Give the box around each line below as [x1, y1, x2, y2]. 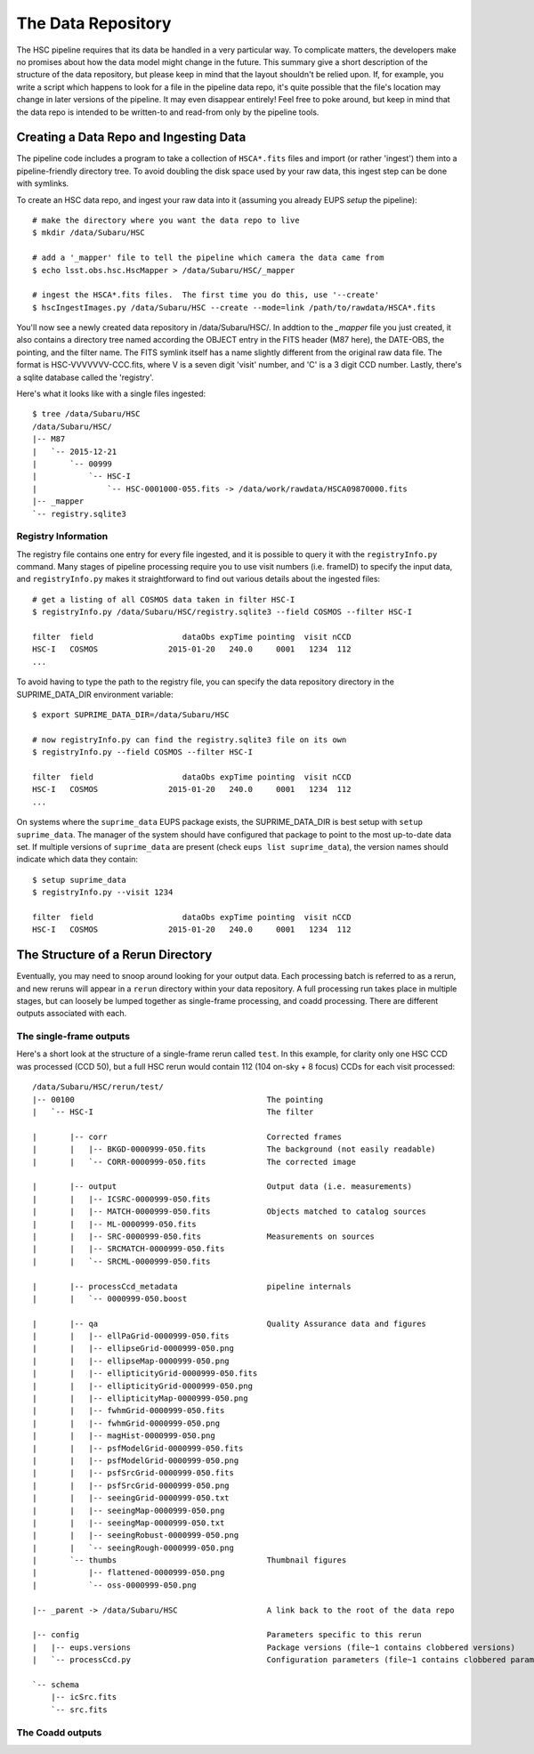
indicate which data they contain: [16, 854, 138, 865]
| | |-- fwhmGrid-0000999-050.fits [32, 1406, 225, 1416]
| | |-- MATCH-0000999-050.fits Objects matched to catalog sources [32, 1207, 427, 1216]
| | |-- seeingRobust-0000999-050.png [32, 1531, 239, 1540]
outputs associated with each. [16, 1008, 127, 1019]
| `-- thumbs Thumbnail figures [32, 1556, 347, 1565]
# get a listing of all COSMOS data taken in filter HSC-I [32, 594, 295, 604]
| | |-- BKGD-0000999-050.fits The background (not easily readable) [32, 1144, 436, 1154]
